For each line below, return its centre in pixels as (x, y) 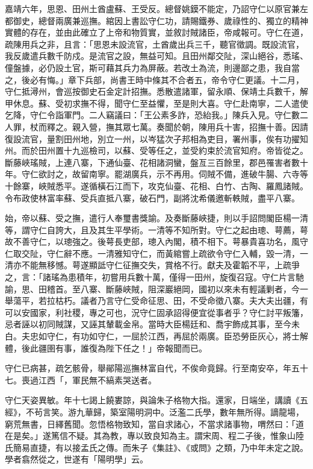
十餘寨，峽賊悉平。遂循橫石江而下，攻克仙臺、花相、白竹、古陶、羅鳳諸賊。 (156, 185)
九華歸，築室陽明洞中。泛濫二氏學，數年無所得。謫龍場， (190, 412)
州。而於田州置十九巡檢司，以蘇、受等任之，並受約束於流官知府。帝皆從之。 (156, 150)
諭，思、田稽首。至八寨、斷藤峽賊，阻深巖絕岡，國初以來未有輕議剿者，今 (152, 288)
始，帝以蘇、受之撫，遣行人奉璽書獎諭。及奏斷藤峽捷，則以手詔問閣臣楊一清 (156, 218)
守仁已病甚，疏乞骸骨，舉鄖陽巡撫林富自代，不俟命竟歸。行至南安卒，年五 (152, 368)
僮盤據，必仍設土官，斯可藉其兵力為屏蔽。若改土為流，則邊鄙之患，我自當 (152, 67)
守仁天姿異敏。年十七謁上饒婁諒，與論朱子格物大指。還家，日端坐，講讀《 (152, 400)
